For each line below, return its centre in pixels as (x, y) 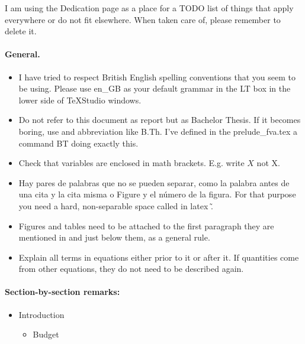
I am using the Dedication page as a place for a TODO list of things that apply (149, 8)
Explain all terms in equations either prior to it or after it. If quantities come (159, 257)
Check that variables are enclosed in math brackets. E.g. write (131, 163)
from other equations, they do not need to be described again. (131, 269)
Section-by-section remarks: (62, 292)
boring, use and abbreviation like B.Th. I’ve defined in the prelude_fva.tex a (158, 131)
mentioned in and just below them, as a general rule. (114, 237)
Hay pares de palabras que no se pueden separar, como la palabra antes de (154, 182)
